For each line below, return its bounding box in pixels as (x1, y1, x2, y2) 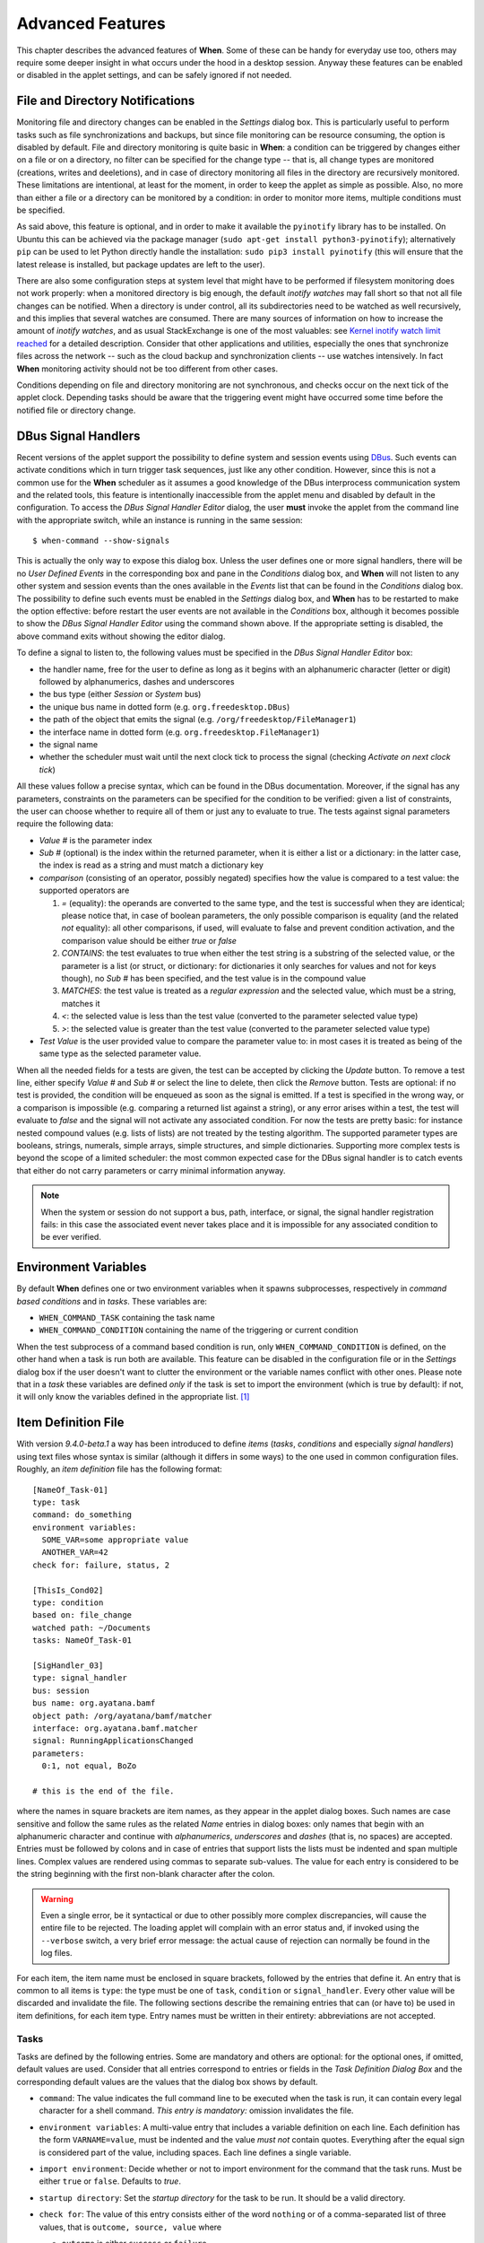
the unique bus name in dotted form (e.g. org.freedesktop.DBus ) (39, 701, 290, 712)
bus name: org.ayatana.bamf (32, 1698, 156, 1708)
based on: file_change (32, 1610, 133, 1620)
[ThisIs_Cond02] (32, 1584, 104, 1595)
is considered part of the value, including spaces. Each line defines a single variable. (39, 2147, 351, 2158)
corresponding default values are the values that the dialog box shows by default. (16, 2076, 318, 2087)
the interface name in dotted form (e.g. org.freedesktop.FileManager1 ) (39, 727, 320, 737)
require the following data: (16, 818, 114, 829)
